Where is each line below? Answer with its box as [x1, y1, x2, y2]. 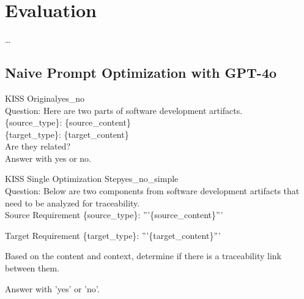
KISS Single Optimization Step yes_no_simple [5, 172, 179, 185]
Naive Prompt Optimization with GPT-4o [5, 63, 277, 82]
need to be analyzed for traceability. [5, 196, 140, 209]
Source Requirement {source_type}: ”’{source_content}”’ [5, 208, 223, 221]
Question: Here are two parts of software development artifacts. [5, 104, 243, 116]
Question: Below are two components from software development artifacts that [5, 184, 300, 197]
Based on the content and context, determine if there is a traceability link [5, 249, 281, 262]
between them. [5, 262, 60, 274]
